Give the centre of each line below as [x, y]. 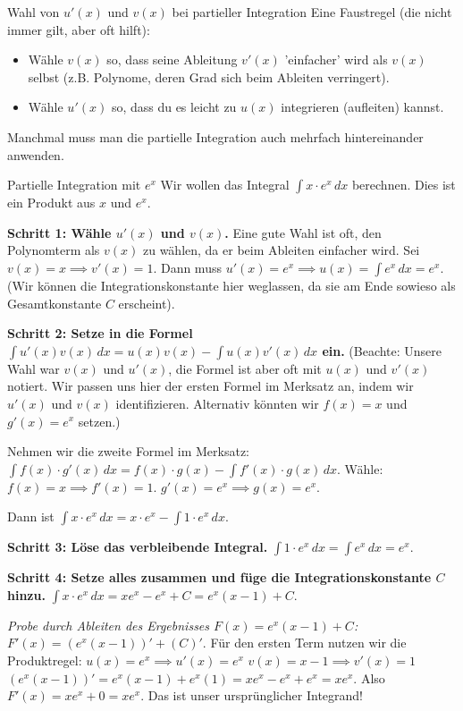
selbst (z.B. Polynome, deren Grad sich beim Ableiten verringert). [209, 76]
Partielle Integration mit [74, 185]
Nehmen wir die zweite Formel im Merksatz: [129, 451]
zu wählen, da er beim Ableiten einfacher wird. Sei [281, 250]
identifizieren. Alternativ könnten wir [217, 403]
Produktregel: [45, 660]
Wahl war [34, 368]
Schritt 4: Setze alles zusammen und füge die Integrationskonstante [219, 577]
